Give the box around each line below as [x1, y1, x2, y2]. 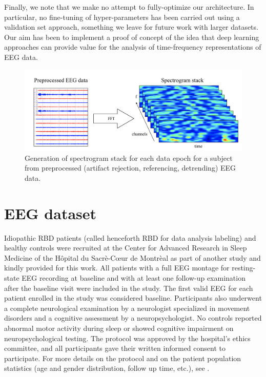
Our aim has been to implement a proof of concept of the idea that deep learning [4, 31, 259, 42]
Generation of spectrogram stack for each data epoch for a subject [25, 152, 233, 163]
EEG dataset [4, 202, 97, 223]
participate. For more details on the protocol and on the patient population [4, 352, 241, 363]
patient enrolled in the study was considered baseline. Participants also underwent [4, 292, 262, 303]
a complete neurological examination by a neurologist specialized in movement [4, 302, 250, 313]
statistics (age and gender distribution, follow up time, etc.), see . [4, 363, 210, 373]
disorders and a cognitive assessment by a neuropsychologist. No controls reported [4, 312, 262, 323]
